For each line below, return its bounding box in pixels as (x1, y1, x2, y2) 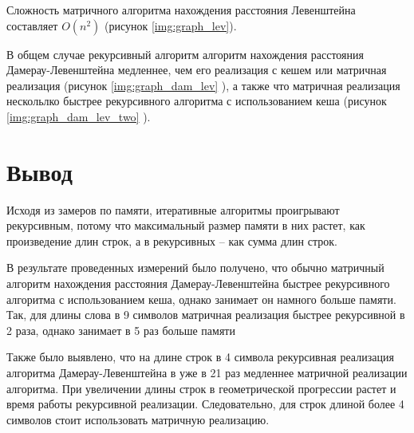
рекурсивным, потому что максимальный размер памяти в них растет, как (6, 217, 365, 234)
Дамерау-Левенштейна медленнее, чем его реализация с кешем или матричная (6, 61, 387, 78)
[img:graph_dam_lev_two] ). (6, 108, 151, 124)
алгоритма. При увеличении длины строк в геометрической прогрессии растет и (6, 380, 396, 396)
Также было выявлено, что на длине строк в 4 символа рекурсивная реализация (6, 348, 394, 365)
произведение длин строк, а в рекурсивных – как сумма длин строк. (6, 232, 337, 249)
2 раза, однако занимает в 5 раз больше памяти (6, 321, 235, 338)
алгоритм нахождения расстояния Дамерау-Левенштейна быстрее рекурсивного (6, 275, 390, 292)
